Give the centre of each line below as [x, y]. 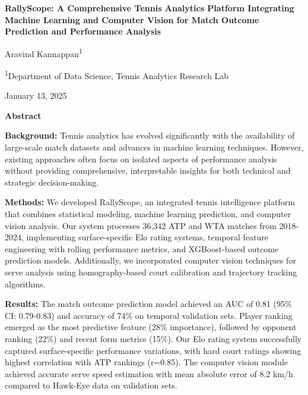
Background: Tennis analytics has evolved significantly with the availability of [150, 135]
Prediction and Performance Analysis [83, 31]
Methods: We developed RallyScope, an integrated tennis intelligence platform [150, 202]
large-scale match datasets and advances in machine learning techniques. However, [154, 147]
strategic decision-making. [52, 182]
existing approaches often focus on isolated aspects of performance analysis [141, 159]
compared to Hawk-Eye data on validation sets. [91, 385]
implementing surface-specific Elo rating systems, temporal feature [147, 237]
